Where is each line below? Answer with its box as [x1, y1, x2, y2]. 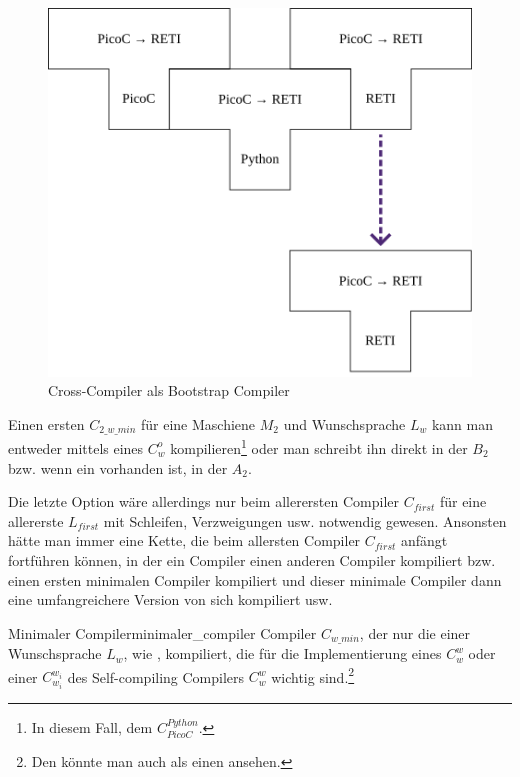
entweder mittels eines [8, 437, 144, 458]
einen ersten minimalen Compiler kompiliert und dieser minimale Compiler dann [8, 569, 502, 590]
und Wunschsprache [283, 413, 406, 434]
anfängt [401, 530, 448, 551]
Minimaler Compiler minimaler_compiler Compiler [8, 622, 317, 643]
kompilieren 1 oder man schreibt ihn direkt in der [170, 435, 468, 458]
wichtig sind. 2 [271, 663, 355, 687]
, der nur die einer [359, 622, 471, 643]
